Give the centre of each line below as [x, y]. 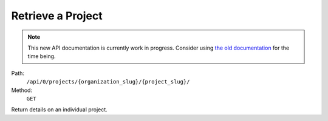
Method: [22, 90]
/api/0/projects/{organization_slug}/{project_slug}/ [108, 82]
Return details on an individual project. [59, 110]
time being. [42, 56]
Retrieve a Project [57, 16]
